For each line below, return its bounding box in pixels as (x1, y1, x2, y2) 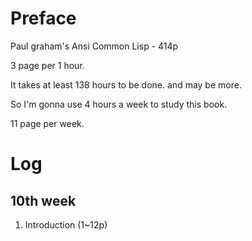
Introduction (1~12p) (24, 218, 108, 231)
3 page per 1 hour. (10, 59, 85, 71)
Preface (10, 7, 77, 30)
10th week (10, 192, 77, 209)
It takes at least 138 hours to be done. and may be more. (10, 78, 242, 91)
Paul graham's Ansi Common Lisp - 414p (10, 40, 179, 52)
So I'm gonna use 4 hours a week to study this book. (10, 98, 228, 110)
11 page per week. (10, 117, 85, 129)
